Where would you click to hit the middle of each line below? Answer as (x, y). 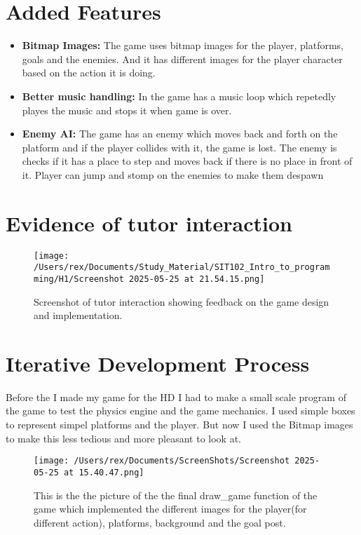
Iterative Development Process (158, 363)
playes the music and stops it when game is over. (127, 110)
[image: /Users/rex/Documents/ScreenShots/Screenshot (162, 461)
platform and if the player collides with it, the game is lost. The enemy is (179, 147)
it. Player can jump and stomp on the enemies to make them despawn (173, 174)
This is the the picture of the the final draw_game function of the (176, 495)
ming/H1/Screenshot (79, 279)
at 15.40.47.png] (104, 472)
